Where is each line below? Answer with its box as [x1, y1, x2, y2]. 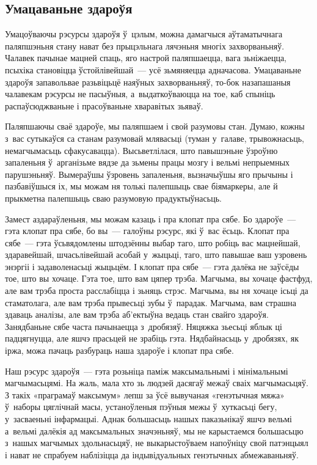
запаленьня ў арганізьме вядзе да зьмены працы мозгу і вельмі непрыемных [5, 156, 290, 169]
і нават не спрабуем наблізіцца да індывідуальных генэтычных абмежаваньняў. [5, 448, 299, 461]
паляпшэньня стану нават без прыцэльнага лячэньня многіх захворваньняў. [5, 39, 285, 52]
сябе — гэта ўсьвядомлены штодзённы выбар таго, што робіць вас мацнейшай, [5, 236, 301, 249]
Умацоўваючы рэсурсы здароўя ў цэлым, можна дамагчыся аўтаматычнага [5, 27, 283, 40]
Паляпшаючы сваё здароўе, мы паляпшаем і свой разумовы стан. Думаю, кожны [5, 120, 305, 133]
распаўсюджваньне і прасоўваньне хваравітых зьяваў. [5, 99, 203, 112]
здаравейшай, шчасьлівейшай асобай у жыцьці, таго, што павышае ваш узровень [5, 248, 307, 261]
